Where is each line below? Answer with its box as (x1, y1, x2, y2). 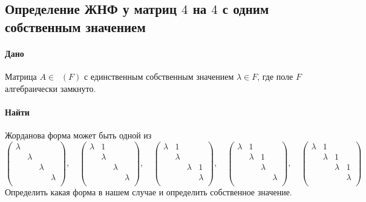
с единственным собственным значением (83, 70, 234, 82)
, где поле (257, 70, 293, 82)
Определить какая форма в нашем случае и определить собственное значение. (5, 185, 292, 198)
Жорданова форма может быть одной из (5, 128, 152, 141)
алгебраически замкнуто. (5, 82, 96, 94)
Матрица (5, 70, 37, 82)
